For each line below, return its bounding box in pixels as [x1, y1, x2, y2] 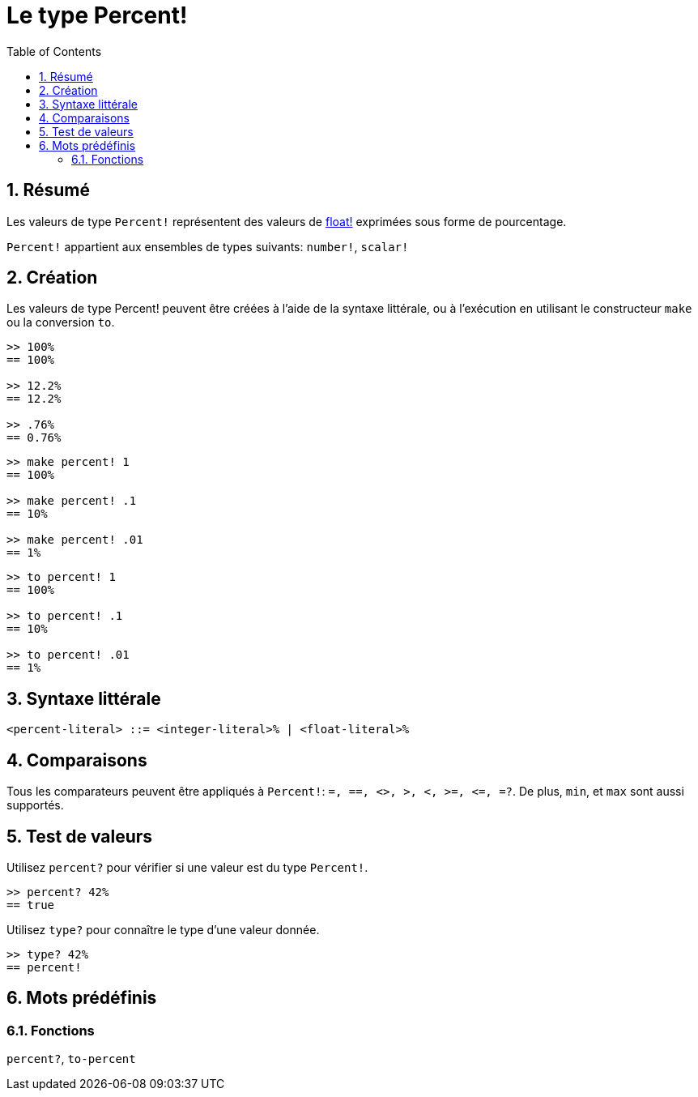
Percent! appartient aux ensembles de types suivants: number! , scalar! [6, 239, 409, 254]
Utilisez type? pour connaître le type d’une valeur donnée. [6, 922, 320, 937]
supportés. [6, 798, 64, 813]
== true [6, 898, 55, 911]
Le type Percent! [6, 2, 188, 29]
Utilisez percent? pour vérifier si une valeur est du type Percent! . [6, 860, 368, 874]
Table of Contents [6, 44, 102, 58]
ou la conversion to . [6, 315, 115, 330]
